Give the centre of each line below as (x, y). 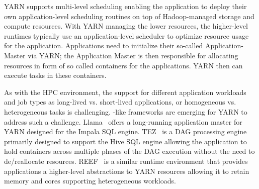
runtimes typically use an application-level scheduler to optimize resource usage (126, 35)
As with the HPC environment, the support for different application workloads (125, 92)
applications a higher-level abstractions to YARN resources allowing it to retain (127, 171)
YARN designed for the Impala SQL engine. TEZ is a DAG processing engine (125, 131)
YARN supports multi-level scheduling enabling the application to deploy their (125, 6)
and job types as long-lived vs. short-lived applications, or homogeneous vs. (120, 102)
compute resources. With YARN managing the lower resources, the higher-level (126, 26)
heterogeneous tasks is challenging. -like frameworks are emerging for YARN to (126, 111)
